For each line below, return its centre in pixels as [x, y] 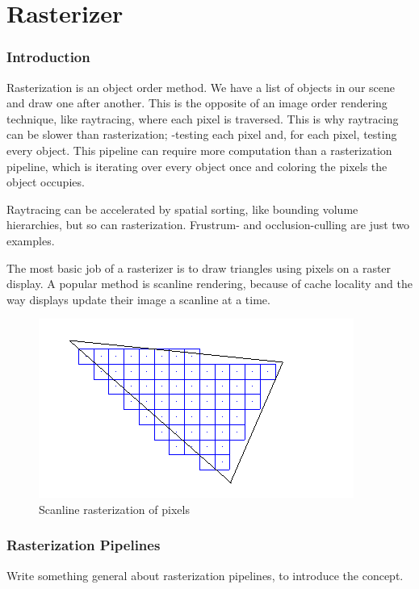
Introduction [48, 57]
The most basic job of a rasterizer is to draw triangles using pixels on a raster [199, 267]
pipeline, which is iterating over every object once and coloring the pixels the [197, 166]
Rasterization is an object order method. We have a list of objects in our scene [201, 87]
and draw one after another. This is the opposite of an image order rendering [197, 103]
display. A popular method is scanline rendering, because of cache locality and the [209, 284]
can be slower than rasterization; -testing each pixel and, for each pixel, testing [202, 134]
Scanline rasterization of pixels [114, 509]
